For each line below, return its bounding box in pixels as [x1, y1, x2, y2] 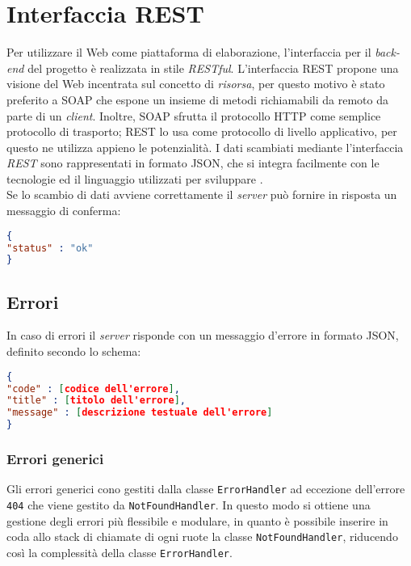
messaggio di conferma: [6, 202, 121, 219]
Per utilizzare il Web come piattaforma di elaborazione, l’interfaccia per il [6, 44, 371, 61]
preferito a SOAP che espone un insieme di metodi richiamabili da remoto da [6, 91, 389, 108]
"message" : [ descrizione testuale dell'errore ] [6, 407, 273, 419]
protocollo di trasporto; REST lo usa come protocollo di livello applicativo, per [6, 123, 397, 140]
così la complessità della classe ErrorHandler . [6, 543, 233, 560]
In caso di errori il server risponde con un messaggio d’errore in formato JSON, [6, 327, 399, 344]
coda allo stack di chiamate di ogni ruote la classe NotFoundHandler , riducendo [6, 528, 398, 545]
